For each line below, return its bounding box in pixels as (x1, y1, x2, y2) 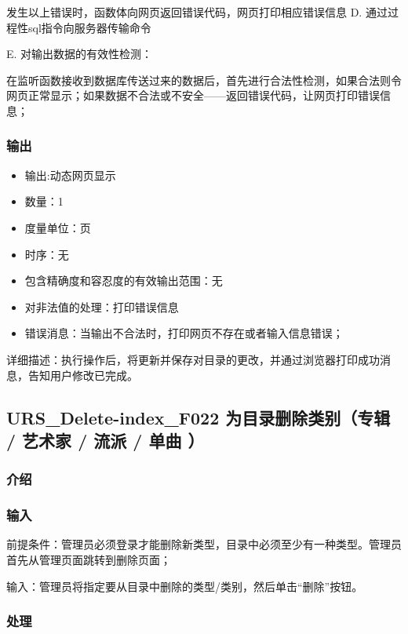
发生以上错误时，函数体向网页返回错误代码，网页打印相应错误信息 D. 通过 (6, 4, 388, 20)
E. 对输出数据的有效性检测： (6, 46, 153, 62)
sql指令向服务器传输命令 (27, 19, 151, 35)
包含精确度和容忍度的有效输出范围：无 (24, 272, 223, 289)
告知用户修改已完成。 (27, 366, 138, 383)
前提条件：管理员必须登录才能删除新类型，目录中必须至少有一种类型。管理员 (6, 536, 402, 552)
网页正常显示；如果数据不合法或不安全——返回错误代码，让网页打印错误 (6, 87, 380, 104)
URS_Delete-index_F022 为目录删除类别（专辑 (6, 405, 391, 429)
